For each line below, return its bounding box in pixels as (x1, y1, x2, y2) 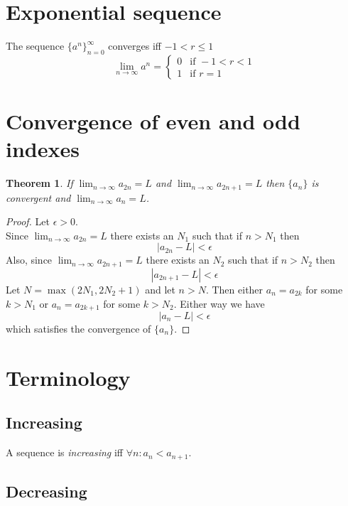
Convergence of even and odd (6, 107, 300, 136)
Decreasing (6, 480, 87, 502)
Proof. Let (6, 214, 50, 229)
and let (145, 281, 175, 296)
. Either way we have (173, 296, 265, 311)
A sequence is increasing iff (6, 445, 123, 460)
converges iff (108, 38, 162, 53)
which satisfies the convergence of (6, 321, 151, 335)
